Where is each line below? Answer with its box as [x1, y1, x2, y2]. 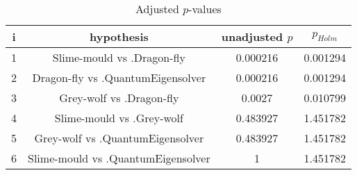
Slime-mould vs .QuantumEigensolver [28, 150, 210, 166]
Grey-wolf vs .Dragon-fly [59, 90, 179, 106]
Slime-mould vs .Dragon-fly [52, 49, 185, 65]
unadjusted [221, 28, 283, 44]
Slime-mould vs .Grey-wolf [54, 110, 183, 126]
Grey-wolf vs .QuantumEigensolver [34, 130, 204, 146]
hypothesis [89, 28, 149, 44]
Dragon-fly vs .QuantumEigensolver [32, 69, 206, 85]
